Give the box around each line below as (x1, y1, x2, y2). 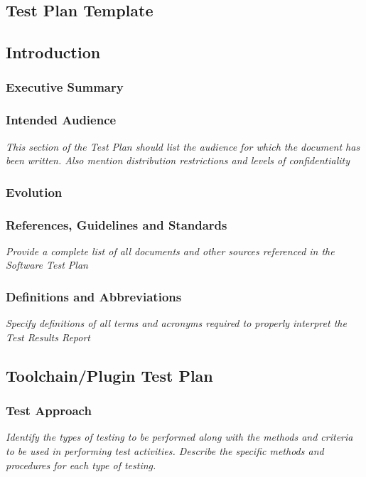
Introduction (6, 41, 101, 63)
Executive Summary (6, 78, 124, 96)
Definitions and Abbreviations (6, 287, 182, 305)
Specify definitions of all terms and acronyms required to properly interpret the (6, 316, 347, 331)
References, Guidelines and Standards (6, 215, 227, 233)
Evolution (6, 183, 63, 200)
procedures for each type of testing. (6, 457, 156, 472)
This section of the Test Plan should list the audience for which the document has (6, 139, 360, 154)
